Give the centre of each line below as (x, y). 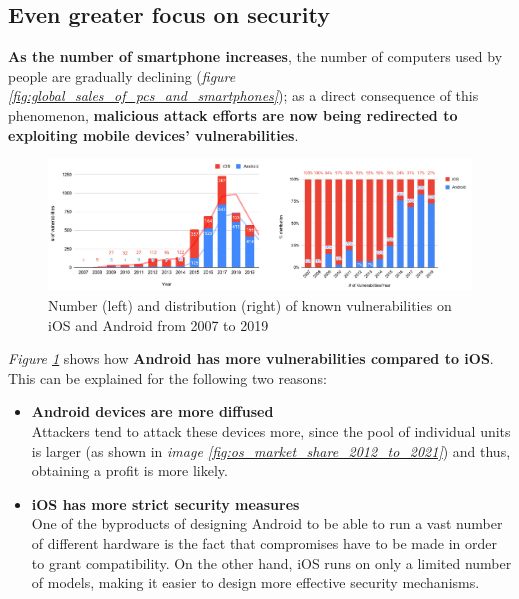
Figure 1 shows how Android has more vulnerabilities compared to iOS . (251, 358)
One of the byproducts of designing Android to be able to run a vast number (267, 523)
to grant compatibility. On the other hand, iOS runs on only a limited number (271, 562)
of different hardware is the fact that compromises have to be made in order (264, 542)
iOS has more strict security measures (165, 503)
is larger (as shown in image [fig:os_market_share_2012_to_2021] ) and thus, (271, 450)
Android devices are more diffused (152, 411)
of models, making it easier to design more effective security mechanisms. (255, 582)
